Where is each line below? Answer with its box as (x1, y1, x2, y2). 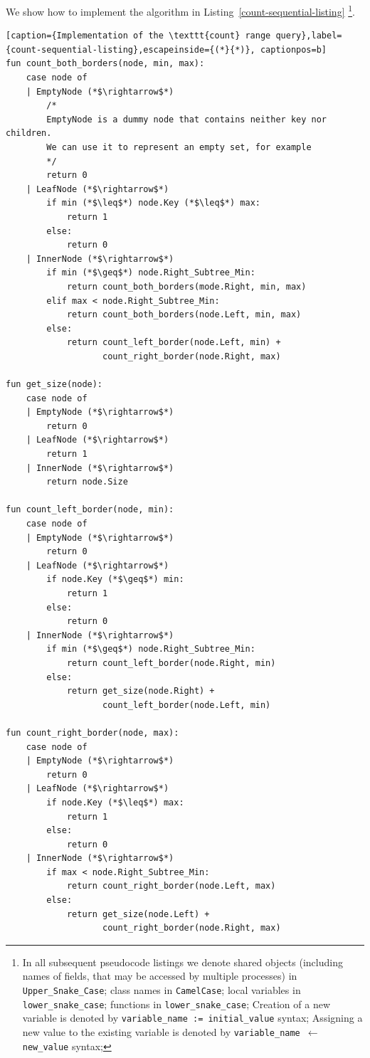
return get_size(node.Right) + (66, 686, 215, 697)
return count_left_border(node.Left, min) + (66, 337, 281, 348)
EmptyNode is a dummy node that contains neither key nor (46, 114, 327, 125)
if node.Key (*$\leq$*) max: (46, 797, 184, 808)
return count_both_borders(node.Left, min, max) (66, 310, 302, 320)
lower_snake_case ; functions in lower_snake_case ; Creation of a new (22, 996, 331, 1011)
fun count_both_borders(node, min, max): (6, 58, 205, 69)
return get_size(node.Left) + (66, 909, 210, 919)
